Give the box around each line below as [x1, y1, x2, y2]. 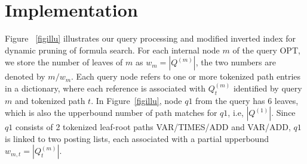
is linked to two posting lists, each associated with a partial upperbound [5, 132, 269, 144]
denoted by [5, 70, 45, 83]
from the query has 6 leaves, [195, 94, 299, 106]
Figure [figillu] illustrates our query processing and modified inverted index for [5, 32, 296, 45]
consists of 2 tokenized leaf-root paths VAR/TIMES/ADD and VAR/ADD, [15, 121, 291, 133]
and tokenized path [14, 94, 85, 106]
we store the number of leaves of [5, 56, 123, 68]
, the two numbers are [195, 56, 276, 68]
